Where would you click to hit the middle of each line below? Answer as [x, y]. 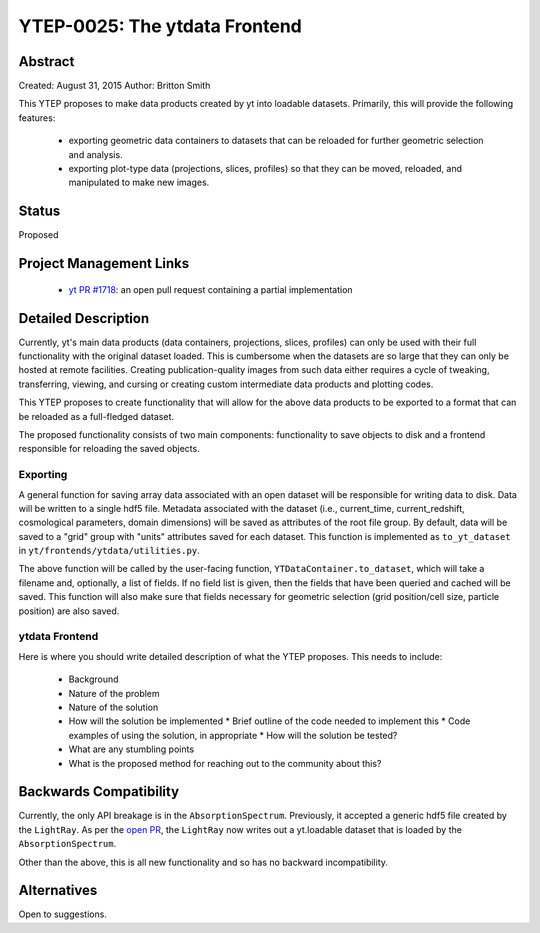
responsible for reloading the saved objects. [109, 449]
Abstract [46, 61]
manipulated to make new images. [139, 182]
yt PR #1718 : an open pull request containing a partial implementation [211, 289]
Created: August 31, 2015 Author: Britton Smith [114, 86]
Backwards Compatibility [99, 791]
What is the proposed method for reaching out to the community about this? [225, 763]
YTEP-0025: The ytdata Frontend [160, 26]
